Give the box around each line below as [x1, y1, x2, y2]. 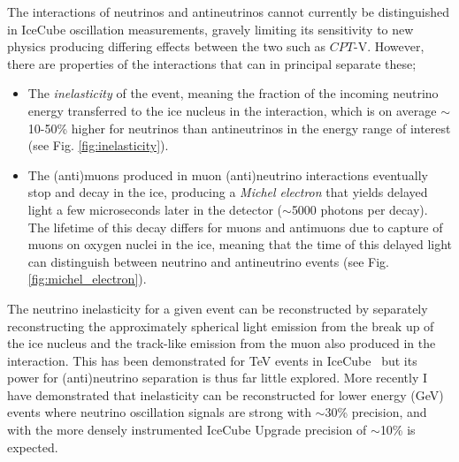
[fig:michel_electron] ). [27, 269, 147, 288]
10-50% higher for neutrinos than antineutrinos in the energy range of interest [27, 118, 451, 137]
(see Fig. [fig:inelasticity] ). [27, 136, 169, 155]
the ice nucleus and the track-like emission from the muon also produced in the [7, 334, 436, 352]
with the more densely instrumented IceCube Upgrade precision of [7, 420, 367, 439]
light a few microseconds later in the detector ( [27, 200, 283, 218]
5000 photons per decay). [291, 200, 428, 218]
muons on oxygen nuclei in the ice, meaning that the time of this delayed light [27, 235, 453, 254]
